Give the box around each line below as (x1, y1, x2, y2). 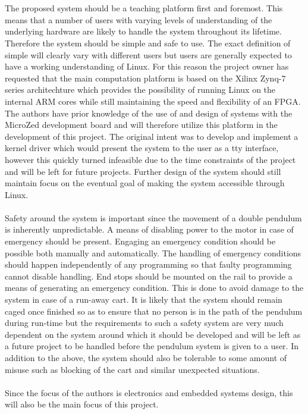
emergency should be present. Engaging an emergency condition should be (5, 235, 276, 247)
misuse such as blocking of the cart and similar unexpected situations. (5, 363, 260, 375)
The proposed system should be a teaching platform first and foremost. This (5, 2, 283, 14)
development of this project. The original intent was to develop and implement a (5, 130, 298, 142)
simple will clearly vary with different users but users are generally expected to (5, 48, 292, 61)
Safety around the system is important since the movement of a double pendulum (5, 211, 302, 224)
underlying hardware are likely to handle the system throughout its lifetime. (5, 25, 282, 37)
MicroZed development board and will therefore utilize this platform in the (5, 118, 278, 131)
